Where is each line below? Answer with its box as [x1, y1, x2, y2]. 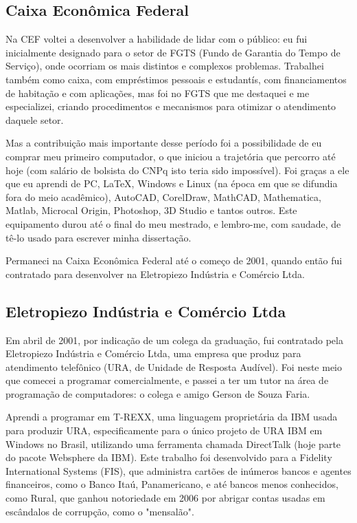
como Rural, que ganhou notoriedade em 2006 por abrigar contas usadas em [5, 491, 325, 505]
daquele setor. [5, 112, 64, 127]
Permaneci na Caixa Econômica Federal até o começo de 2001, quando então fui [5, 253, 343, 268]
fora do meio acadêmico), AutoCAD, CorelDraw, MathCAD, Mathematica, [5, 189, 321, 204]
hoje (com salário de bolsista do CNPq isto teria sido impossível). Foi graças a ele [5, 162, 349, 177]
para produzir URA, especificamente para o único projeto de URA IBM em [5, 423, 323, 438]
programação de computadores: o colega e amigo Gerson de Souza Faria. [5, 386, 310, 401]
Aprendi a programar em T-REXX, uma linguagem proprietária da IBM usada [5, 409, 338, 424]
